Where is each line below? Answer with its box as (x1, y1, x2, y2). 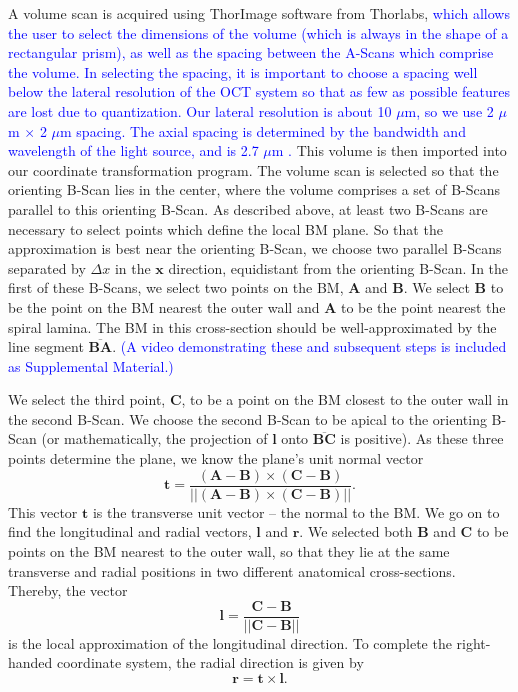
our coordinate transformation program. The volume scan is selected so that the (8, 159, 499, 180)
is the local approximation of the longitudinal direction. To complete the (8, 632, 452, 653)
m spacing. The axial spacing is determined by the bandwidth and (60, 120, 466, 141)
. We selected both (299, 521, 413, 542)
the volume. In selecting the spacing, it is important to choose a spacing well (8, 61, 478, 82)
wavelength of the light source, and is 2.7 (8, 140, 259, 161)
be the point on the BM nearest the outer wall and (8, 296, 320, 317)
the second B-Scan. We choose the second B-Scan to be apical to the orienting (8, 408, 487, 429)
